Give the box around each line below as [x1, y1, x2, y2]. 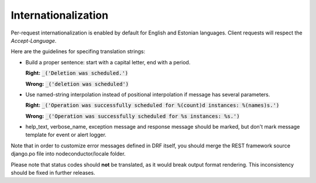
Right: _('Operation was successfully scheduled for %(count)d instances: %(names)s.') [25, 102, 280, 109]
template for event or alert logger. [25, 132, 107, 139]
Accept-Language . [11, 37, 57, 44]
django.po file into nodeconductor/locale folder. [11, 150, 126, 157]
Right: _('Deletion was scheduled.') [25, 70, 129, 77]
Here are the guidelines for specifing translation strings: [11, 48, 146, 55]
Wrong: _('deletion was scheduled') [25, 80, 129, 87]
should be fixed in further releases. [11, 170, 95, 177]
